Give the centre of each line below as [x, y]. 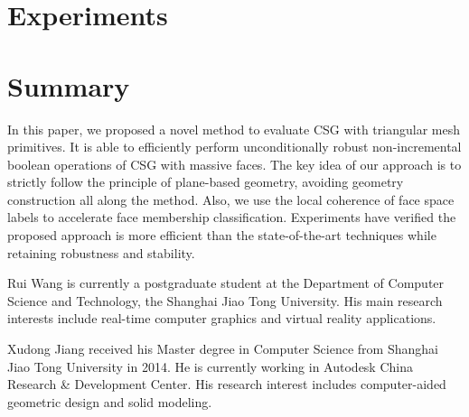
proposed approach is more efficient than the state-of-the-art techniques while [222, 235]
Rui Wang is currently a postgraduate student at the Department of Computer [226, 283]
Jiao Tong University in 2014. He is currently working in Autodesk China [210, 366]
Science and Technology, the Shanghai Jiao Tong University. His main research [225, 300]
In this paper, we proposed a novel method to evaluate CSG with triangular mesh [234, 129]
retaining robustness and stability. [101, 252]
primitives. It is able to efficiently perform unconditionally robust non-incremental [234, 147]
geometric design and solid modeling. [110, 401]
